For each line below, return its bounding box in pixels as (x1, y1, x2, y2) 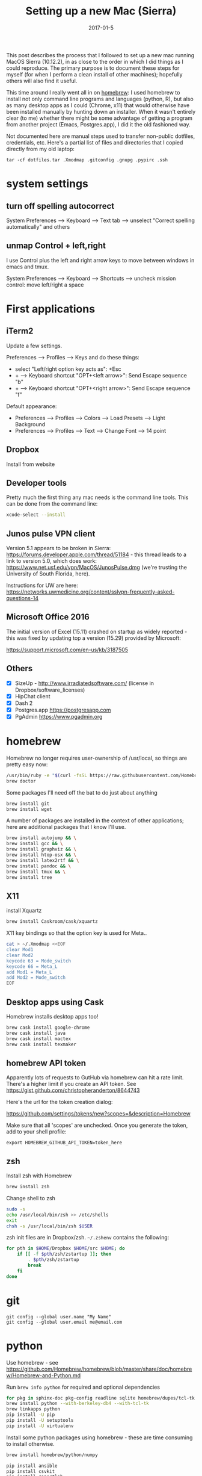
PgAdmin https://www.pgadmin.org (14, 713, 103, 720)
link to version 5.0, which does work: (6, 557, 97, 565)
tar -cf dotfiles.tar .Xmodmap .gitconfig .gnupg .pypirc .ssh (6, 157, 168, 163)
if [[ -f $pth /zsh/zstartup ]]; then (17, 1251, 112, 1257)
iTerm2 (6, 326, 34, 336)
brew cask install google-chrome (6, 1025, 90, 1031)
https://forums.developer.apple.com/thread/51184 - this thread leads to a (6, 551, 187, 558)
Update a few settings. (6, 342, 63, 349)
